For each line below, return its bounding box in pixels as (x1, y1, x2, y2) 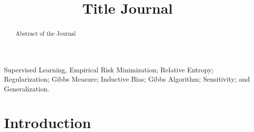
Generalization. (4, 84, 50, 94)
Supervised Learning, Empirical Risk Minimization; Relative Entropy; (4, 64, 214, 74)
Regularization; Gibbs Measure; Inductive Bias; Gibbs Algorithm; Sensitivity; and (4, 74, 250, 84)
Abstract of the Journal (15, 29, 76, 38)
